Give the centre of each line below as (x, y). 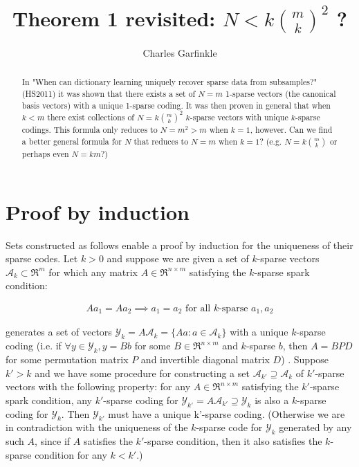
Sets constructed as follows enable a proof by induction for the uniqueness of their (179, 245)
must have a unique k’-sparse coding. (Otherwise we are (227, 413)
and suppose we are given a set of (178, 258)
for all (198, 309)
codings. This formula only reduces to (90, 130)
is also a (272, 400)
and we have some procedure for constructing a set (142, 373)
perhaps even (45, 154)
